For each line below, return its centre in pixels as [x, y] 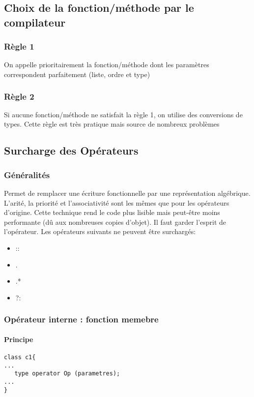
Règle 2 [19, 96]
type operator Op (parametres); [67, 374]
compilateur [35, 22]
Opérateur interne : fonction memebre [81, 319]
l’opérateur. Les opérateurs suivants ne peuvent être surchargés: [100, 231]
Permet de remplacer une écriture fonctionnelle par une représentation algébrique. [127, 193]
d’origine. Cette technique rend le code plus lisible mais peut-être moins [112, 212]
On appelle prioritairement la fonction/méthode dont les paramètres [107, 65]
